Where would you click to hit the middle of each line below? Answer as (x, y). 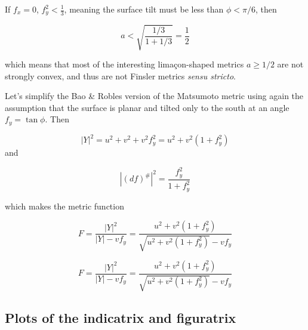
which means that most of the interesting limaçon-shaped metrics (124, 64)
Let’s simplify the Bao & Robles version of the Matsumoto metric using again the (154, 96)
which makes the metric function (64, 206)
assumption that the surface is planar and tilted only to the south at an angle (147, 107)
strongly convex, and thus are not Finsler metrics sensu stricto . (120, 75)
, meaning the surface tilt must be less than (144, 9)
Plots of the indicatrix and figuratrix (121, 317)
